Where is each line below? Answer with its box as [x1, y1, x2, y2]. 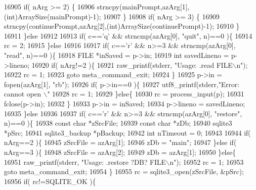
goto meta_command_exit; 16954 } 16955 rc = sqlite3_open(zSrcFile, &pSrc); [4, 166, 244, 177]
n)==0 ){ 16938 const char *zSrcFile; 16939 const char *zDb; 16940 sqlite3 [4, 118, 232, 128]
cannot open [4, 89, 42, 99]
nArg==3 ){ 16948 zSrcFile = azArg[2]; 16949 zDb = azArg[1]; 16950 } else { [4, 146, 236, 157]
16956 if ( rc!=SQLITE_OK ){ [4, 176, 96, 186]
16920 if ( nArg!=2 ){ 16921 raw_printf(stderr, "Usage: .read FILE [32, 59, 233, 70]
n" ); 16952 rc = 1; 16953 [170, 156, 244, 167]
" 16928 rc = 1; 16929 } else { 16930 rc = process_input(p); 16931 [47, 89, 245, 99]
